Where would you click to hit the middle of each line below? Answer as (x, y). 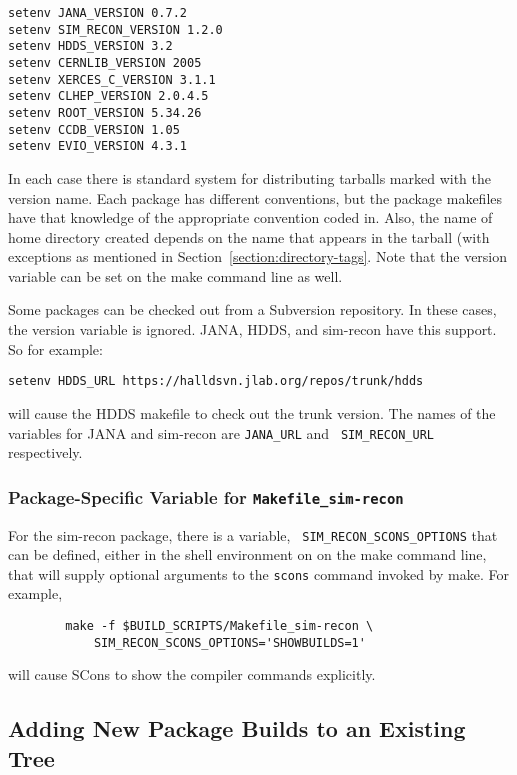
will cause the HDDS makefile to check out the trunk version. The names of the (252, 412)
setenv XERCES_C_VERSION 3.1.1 (112, 79)
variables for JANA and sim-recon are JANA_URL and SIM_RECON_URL (221, 432)
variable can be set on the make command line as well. (175, 275)
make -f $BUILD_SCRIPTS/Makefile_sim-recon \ (219, 626)
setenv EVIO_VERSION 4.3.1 (97, 146)
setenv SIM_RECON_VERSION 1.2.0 (115, 29)
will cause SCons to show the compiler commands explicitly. (192, 674)
